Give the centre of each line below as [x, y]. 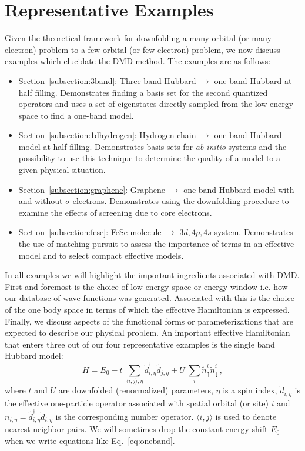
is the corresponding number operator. [125, 416]
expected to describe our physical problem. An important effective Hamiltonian [148, 333]
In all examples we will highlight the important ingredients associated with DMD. [152, 275]
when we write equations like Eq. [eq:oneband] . [90, 441]
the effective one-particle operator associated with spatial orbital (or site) [137, 402]
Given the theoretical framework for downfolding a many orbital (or [127, 38]
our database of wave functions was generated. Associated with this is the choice [150, 298]
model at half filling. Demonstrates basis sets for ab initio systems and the [152, 146]
